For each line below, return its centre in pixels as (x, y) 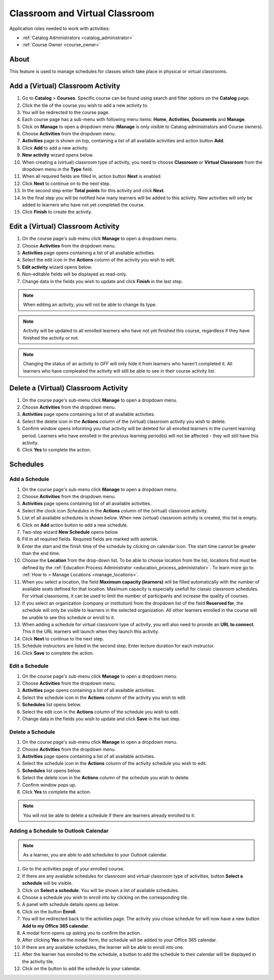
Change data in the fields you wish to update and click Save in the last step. (101, 719)
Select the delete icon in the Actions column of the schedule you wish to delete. (106, 778)
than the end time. (41, 554)
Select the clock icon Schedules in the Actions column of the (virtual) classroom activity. (115, 510)
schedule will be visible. (47, 883)
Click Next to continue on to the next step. (66, 183)
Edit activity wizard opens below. (57, 267)
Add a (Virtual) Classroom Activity (65, 86)
